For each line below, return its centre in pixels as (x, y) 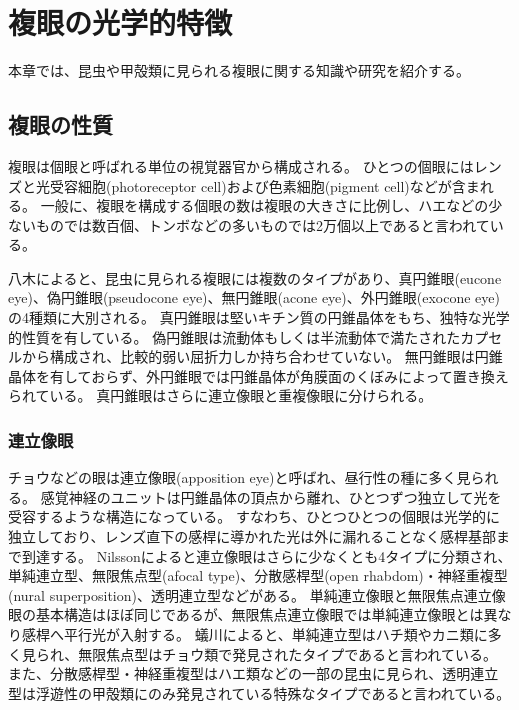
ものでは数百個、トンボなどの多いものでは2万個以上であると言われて (262, 224)
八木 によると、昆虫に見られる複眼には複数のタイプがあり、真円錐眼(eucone (255, 277)
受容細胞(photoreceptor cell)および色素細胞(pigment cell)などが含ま (264, 185)
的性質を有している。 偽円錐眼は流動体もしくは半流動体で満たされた (234, 336)
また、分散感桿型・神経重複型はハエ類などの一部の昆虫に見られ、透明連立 (253, 673)
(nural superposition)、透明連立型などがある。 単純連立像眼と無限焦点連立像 (257, 594)
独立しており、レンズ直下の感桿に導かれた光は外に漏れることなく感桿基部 (252, 536)
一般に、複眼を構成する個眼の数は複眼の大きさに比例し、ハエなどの (264, 205)
